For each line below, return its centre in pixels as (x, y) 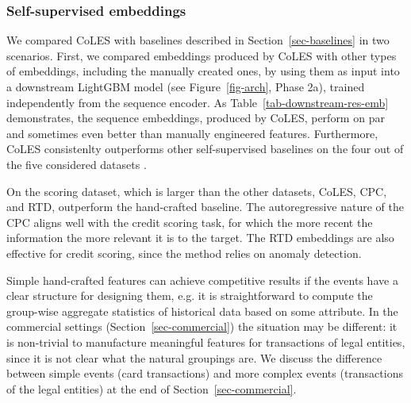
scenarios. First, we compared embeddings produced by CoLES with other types (202, 55)
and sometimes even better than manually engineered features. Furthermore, (192, 133)
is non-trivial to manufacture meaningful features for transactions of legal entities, (206, 342)
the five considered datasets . (77, 164)
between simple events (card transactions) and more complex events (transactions (205, 373)
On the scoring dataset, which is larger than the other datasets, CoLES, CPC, (197, 191)
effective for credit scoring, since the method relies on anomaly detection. (184, 253)
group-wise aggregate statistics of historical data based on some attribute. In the (202, 311)
